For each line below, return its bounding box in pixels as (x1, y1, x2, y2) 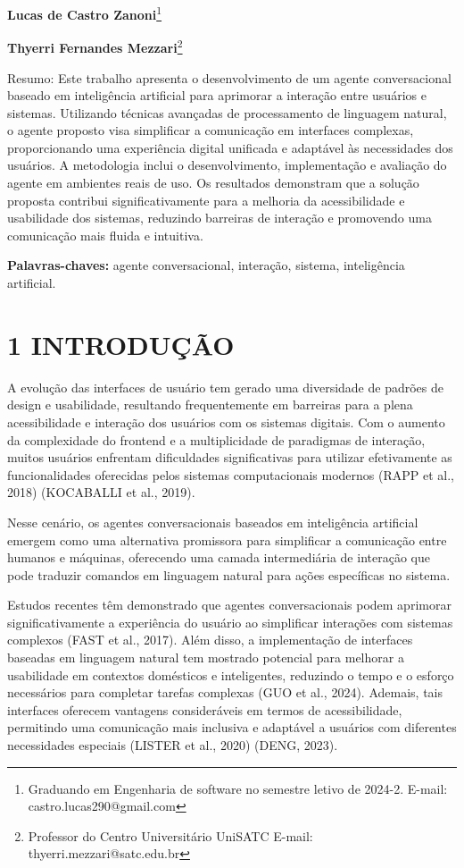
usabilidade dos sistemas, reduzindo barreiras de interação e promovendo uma (7, 208, 432, 227)
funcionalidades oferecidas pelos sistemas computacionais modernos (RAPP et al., (7, 465, 454, 484)
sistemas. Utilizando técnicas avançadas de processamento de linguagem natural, (7, 103, 447, 122)
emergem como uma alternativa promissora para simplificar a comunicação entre (7, 530, 447, 549)
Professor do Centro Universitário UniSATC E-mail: (28, 826, 313, 845)
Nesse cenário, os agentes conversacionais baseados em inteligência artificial (7, 512, 418, 531)
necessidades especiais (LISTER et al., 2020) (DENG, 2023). (7, 736, 338, 754)
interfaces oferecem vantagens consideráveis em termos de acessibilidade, (7, 700, 402, 719)
